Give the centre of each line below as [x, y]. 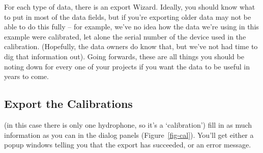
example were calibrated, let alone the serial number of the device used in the [125, 36]
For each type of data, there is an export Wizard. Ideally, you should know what [130, 7]
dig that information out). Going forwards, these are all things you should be [124, 56]
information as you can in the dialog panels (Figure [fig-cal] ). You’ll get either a [129, 135]
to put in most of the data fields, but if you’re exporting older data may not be [128, 16]
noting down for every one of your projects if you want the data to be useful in [127, 66]
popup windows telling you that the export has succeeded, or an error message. [128, 145]
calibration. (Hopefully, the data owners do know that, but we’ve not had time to [131, 46]
